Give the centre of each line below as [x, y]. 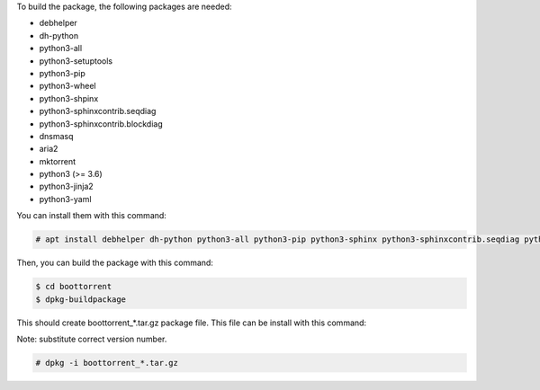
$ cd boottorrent [74, 287]
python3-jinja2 [66, 186]
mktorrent [58, 161]
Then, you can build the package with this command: [115, 263]
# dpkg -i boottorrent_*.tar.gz [107, 363]
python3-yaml [65, 199]
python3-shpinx [69, 98]
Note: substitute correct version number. [92, 339]
